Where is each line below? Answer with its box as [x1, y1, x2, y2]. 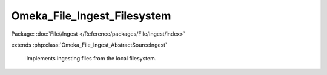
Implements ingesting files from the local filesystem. [26, 55, 157, 62]
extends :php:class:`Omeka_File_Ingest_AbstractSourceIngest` [11, 41, 168, 48]
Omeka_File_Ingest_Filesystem [11, 9, 171, 22]
